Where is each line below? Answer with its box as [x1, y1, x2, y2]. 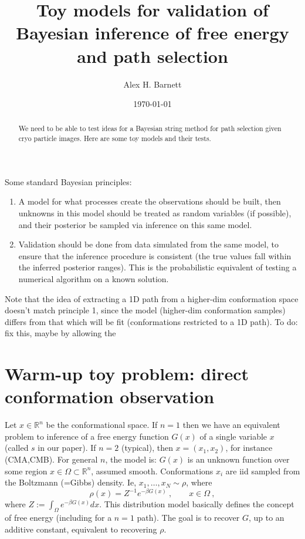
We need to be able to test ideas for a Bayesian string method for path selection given [18, 123, 282, 133]
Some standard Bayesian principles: [5, 175, 132, 188]
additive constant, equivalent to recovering [5, 523, 157, 535]
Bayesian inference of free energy [16, 21, 289, 45]
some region [5, 464, 48, 477]
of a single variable [199, 430, 267, 442]
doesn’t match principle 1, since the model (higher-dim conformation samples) [5, 304, 286, 316]
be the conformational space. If [46, 419, 158, 431]
